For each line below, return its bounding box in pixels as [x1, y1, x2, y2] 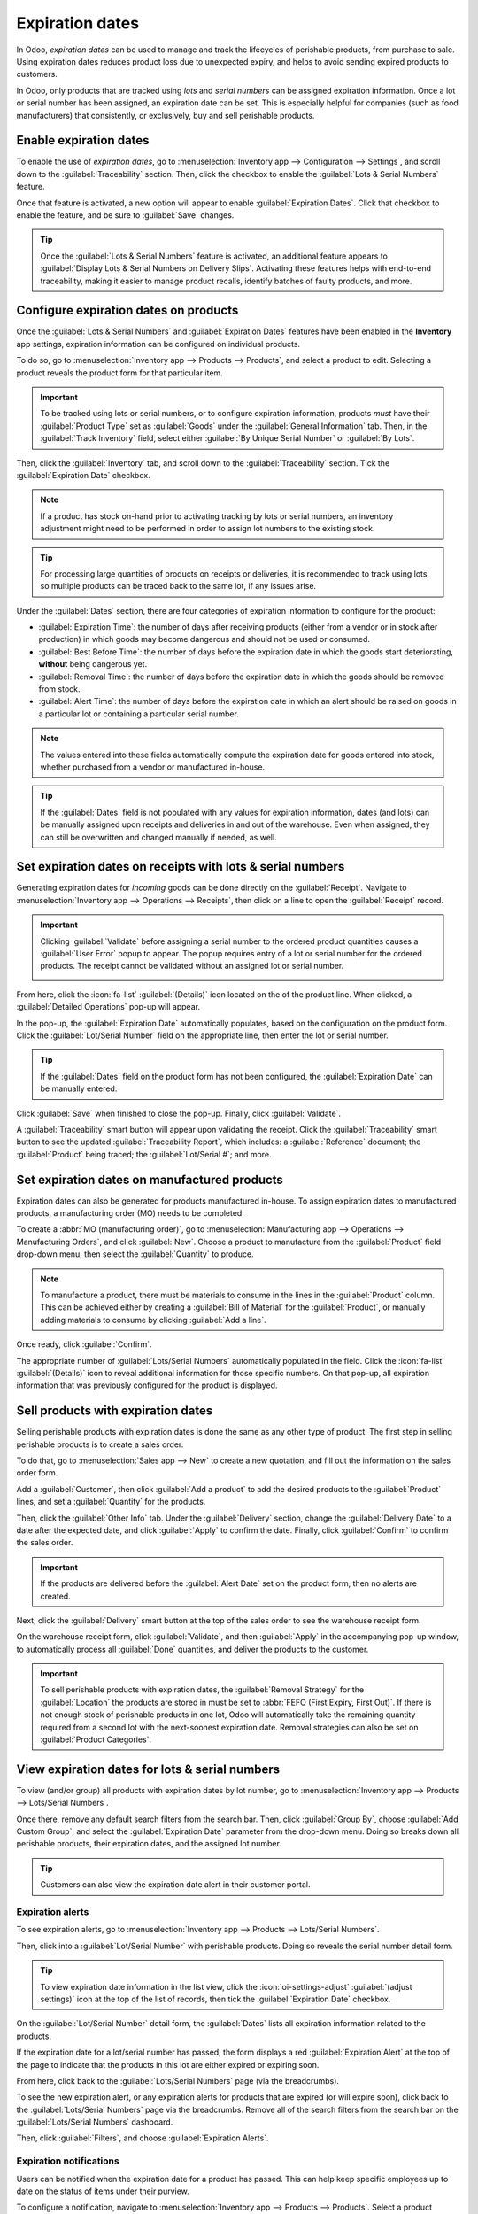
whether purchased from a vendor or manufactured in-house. [40, 762, 266, 772]
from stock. [38, 684, 81, 694]
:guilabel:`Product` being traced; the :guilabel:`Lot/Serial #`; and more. [16, 1149, 272, 1159]
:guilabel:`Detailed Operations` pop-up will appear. [16, 1002, 201, 1012]
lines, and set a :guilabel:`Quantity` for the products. [16, 1497, 206, 1507]
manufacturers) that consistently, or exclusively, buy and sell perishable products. [16, 110, 315, 120]
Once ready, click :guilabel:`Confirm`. [16, 1339, 152, 1350]
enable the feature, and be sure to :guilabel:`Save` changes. [16, 209, 235, 221]
